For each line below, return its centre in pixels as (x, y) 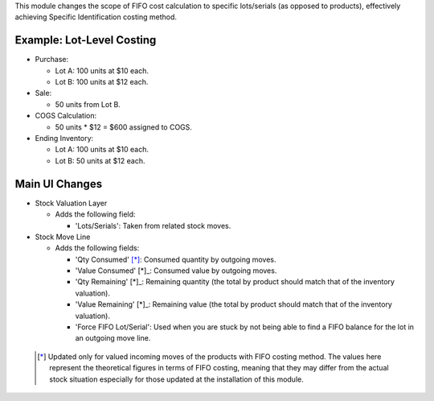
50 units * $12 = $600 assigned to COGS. (124, 127)
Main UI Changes (59, 184)
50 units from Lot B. (88, 104)
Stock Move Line (63, 237)
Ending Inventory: (64, 138)
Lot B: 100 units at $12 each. (102, 82)
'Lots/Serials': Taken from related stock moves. (153, 225)
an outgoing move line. (113, 338)
